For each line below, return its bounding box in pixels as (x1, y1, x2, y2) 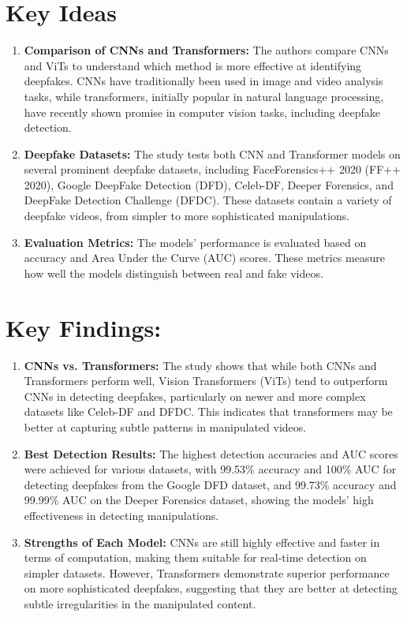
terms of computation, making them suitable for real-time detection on (24, 549, 367, 566)
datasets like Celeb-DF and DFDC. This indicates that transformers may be (24, 403, 393, 420)
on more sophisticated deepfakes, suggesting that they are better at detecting (24, 580, 398, 596)
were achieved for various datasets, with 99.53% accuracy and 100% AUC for (24, 461, 397, 477)
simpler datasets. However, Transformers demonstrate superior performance (24, 564, 390, 581)
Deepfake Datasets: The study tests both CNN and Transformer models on (24, 145, 401, 162)
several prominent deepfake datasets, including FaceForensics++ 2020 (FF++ (24, 161, 401, 178)
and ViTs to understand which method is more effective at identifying (24, 57, 362, 73)
